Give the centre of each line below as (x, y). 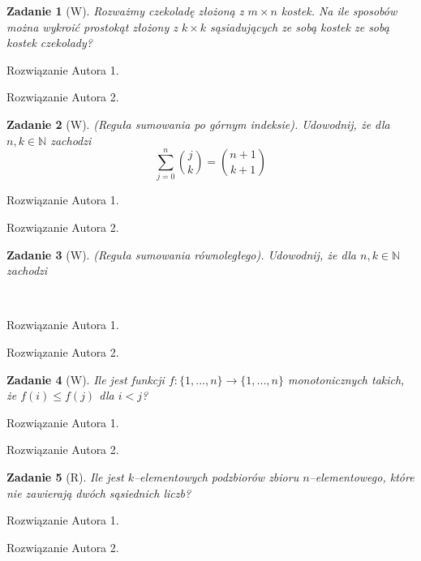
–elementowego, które (362, 477)
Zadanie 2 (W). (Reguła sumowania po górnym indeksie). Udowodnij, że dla (198, 124)
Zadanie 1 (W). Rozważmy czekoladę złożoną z (125, 11)
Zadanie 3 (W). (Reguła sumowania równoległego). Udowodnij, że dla (182, 254)
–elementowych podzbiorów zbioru (216, 477)
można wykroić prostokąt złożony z (92, 26)
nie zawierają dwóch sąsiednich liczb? (99, 492)
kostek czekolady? (49, 43)
